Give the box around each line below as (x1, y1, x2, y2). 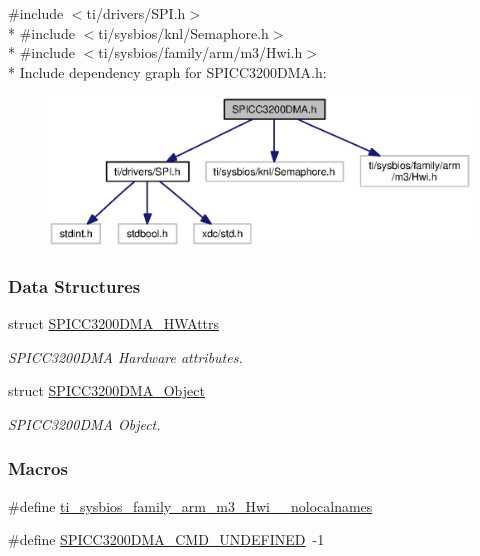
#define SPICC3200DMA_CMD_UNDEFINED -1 (8, 529, 325, 550)
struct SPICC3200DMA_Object (8, 380, 205, 401)
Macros (8, 456, 68, 481)
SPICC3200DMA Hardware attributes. (8, 346, 243, 367)
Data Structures (8, 273, 141, 298)
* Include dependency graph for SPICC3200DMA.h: (8, 61, 327, 82)
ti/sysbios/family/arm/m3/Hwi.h (98, 42, 303, 63)
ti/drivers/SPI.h (86, 3, 186, 23)
